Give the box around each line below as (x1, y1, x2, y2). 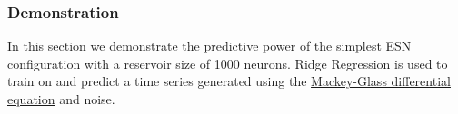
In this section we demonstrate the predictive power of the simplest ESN (7, 36, 412, 55)
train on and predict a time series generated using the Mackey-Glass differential (7, 71, 451, 90)
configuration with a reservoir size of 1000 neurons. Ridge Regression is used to (7, 53, 448, 72)
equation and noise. (7, 90, 115, 108)
